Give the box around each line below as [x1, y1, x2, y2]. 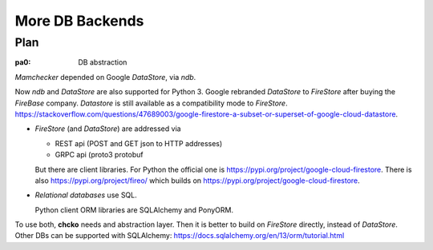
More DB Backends [14, 12, 144, 30]
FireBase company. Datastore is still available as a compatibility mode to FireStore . [14, 98, 288, 108]
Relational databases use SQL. [34, 190, 138, 200]
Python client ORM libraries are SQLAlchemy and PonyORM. [34, 204, 234, 215]
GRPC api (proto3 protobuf [55, 150, 144, 160]
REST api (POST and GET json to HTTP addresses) [55, 138, 223, 148]
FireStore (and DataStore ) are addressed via [34, 124, 181, 133]
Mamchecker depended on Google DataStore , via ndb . [14, 72, 196, 81]
